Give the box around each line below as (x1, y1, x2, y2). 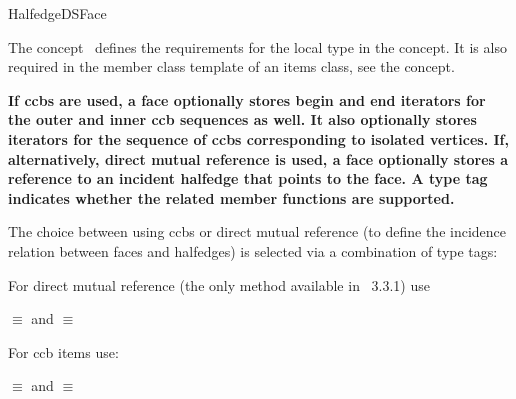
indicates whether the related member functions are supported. (8, 187, 455, 208)
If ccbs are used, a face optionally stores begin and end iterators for (8, 89, 486, 110)
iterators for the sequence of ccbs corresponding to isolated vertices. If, (8, 128, 509, 149)
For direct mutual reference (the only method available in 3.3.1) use (8, 274, 430, 295)
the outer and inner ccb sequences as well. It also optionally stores (8, 109, 477, 130)
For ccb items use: (8, 341, 119, 362)
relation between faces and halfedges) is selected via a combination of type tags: (8, 240, 498, 261)
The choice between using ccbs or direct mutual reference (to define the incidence (8, 221, 507, 242)
